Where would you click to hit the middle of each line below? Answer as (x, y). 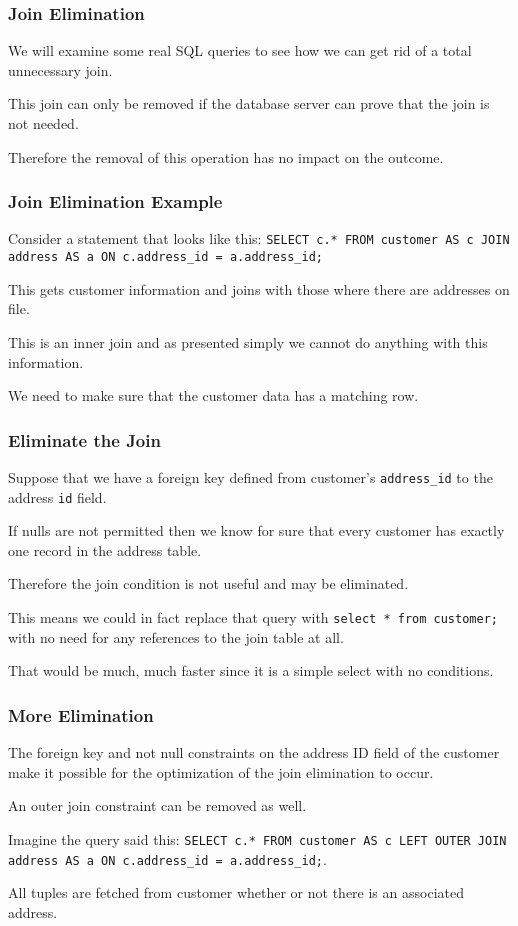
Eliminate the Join (84, 439)
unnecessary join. (60, 69)
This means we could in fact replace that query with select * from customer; (253, 617)
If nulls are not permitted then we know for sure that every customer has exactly (256, 530)
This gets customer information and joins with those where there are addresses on (259, 288)
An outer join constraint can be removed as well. (157, 805)
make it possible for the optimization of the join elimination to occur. (221, 771)
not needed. (43, 123)
